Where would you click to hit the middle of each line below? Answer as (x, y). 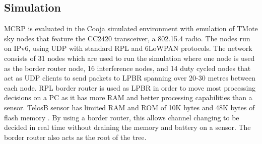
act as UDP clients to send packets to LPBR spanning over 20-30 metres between (130, 78)
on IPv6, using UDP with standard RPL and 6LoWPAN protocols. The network (128, 48)
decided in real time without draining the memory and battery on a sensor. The (127, 127)
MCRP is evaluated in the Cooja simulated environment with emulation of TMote (131, 28)
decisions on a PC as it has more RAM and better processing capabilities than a (128, 97)
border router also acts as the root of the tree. (75, 137)
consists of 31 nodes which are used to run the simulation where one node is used (129, 58)
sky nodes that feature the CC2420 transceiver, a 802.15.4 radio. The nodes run (127, 38)
